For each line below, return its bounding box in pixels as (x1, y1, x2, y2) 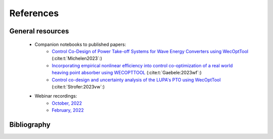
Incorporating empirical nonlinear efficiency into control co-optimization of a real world (52, 62, 233, 68)
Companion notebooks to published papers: (34, 41, 126, 48)
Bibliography (9, 120, 51, 129)
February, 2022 (52, 107, 84, 113)
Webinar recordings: (34, 93, 77, 99)
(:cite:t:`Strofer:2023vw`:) (52, 83, 105, 89)
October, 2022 (52, 100, 82, 106)
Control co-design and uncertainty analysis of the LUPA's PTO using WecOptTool (52, 76, 221, 83)
